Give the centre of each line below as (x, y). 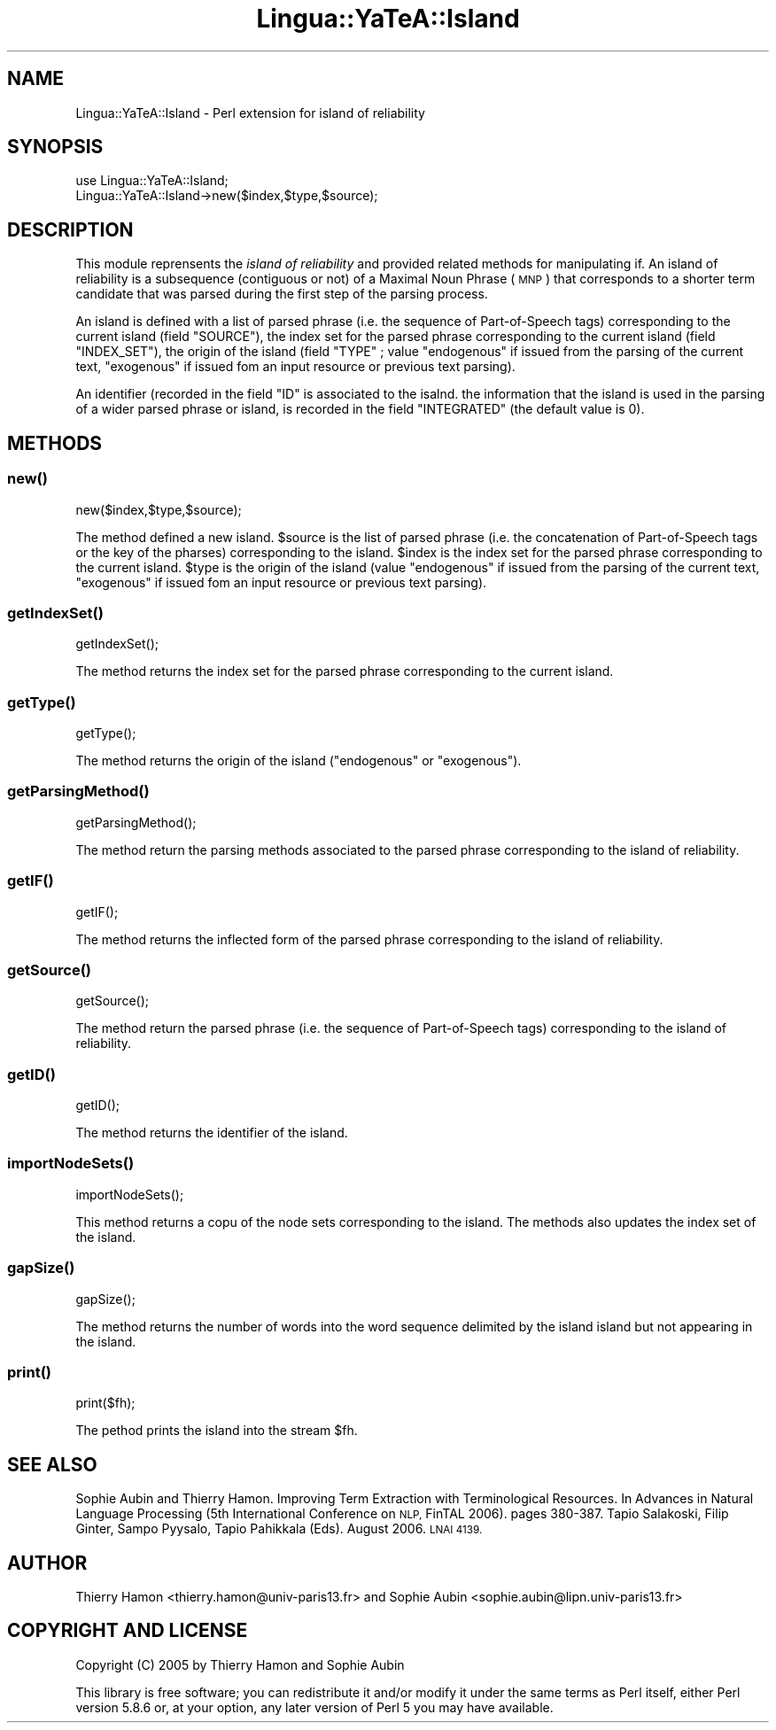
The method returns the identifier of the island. (212, 1133)
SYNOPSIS (55, 147)
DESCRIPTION (70, 229)
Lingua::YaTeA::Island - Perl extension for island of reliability (250, 112)
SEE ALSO (52, 1464)
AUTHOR (47, 1563)
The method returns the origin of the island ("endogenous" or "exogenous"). (299, 760)
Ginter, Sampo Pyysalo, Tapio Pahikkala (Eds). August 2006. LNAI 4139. (279, 1529)
